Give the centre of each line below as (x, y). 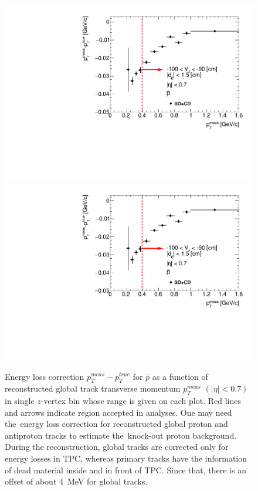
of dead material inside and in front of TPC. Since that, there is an (125, 470)
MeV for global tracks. (108, 481)
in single (20, 401)
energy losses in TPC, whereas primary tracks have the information (126, 458)
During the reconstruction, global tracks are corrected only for (117, 447)
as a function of (180, 376)
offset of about (31, 481)
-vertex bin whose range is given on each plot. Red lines (141, 401)
